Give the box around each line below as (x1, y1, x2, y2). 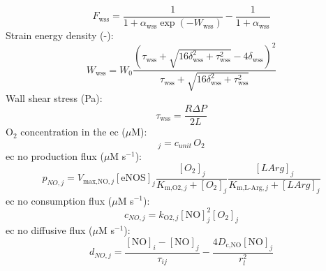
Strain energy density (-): (6, 28, 114, 43)
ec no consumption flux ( (6, 193, 112, 207)
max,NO (82, 177, 108, 185)
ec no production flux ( (6, 149, 104, 163)
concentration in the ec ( (20, 124, 126, 139)
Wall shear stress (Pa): (6, 90, 103, 105)
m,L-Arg (237, 184, 262, 192)
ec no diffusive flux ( (6, 223, 93, 237)
